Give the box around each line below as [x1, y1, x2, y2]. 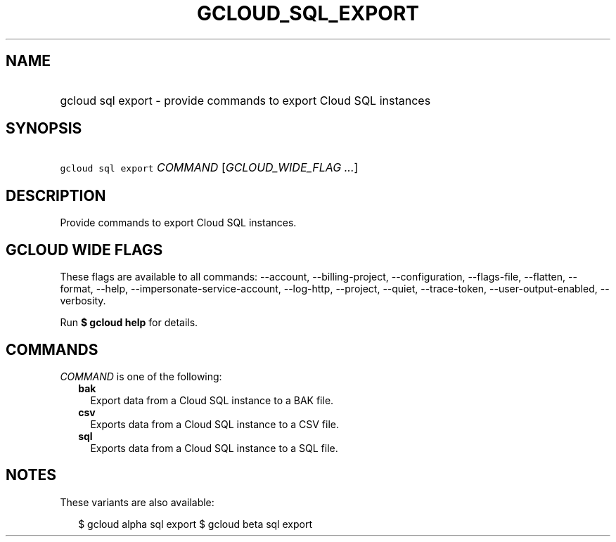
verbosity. [60, 295, 106, 307]
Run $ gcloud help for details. [60, 316, 198, 329]
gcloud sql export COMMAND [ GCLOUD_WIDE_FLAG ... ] [60, 160, 359, 175]
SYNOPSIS [6, 120, 82, 138]
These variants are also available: [60, 496, 214, 508]
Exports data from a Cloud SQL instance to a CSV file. [90, 418, 339, 430]
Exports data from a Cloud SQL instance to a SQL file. [90, 441, 338, 454]
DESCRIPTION [6, 186, 106, 205]
